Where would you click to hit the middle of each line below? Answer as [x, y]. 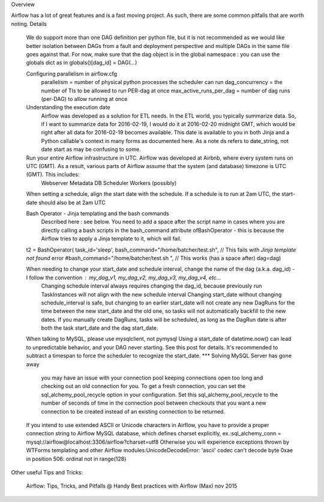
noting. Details [29, 23]
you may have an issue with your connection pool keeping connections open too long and [152, 378]
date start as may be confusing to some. [91, 150]
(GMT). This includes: [53, 175]
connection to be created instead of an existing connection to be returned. [133, 411]
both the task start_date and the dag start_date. [100, 328]
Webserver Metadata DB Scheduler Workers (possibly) [109, 183]
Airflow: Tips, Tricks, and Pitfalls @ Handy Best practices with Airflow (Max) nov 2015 [132, 486]
